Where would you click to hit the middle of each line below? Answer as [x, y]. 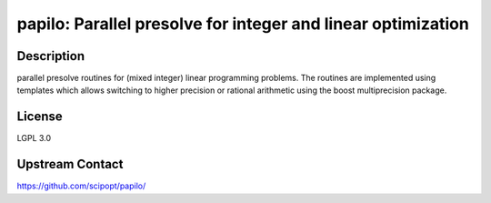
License [40, 117]
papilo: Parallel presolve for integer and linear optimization [243, 24]
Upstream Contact [70, 164]
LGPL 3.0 [34, 138]
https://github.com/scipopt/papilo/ [81, 186]
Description [51, 56]
